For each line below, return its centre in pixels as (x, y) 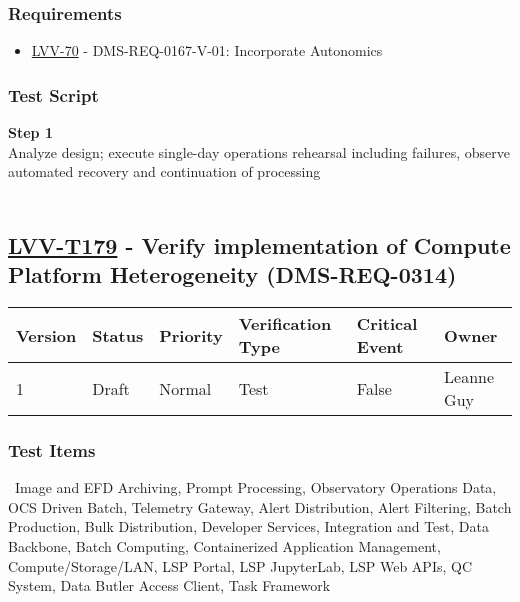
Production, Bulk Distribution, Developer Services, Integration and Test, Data (248, 526)
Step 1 (30, 132)
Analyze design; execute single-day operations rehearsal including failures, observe (259, 151)
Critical (387, 323)
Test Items (52, 449)
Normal (185, 388)
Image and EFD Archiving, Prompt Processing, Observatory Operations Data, (255, 487)
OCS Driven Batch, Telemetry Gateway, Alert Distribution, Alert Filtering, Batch (260, 506)
